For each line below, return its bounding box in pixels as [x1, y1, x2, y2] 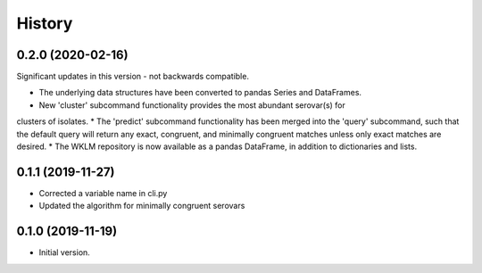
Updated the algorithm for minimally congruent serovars [38, 201, 245, 211]
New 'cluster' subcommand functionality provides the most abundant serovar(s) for [38, 99, 345, 111]
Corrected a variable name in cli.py [38, 187, 168, 198]
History [16, 13, 73, 33]
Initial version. [38, 247, 91, 258]
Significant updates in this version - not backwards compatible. [16, 71, 250, 82]
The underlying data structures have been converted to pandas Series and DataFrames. [38, 87, 361, 98]
